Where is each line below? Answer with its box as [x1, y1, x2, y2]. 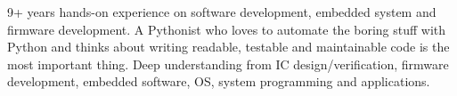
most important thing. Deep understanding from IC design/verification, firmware [7, 54, 449, 73]
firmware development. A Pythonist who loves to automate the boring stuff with [7, 20, 446, 38]
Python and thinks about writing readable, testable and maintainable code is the [7, 37, 450, 56]
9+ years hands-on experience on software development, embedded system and [7, 3, 437, 20]
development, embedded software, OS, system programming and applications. [7, 72, 430, 91]
